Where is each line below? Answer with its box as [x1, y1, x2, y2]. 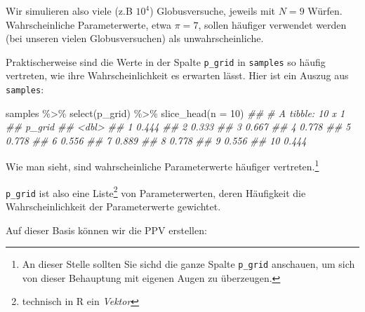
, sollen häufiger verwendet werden [198, 17, 347, 32]
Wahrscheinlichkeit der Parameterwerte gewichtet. [6, 199, 221, 214]
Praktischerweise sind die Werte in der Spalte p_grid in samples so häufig [6, 54, 326, 69]
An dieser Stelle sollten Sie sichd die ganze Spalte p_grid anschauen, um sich [22, 257, 355, 271]
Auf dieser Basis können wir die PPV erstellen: [6, 222, 207, 237]
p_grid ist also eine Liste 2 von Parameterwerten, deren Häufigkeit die [6, 183, 306, 200]
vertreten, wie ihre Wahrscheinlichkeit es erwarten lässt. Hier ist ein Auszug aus [6, 68, 349, 83]
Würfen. [307, 4, 343, 18]
